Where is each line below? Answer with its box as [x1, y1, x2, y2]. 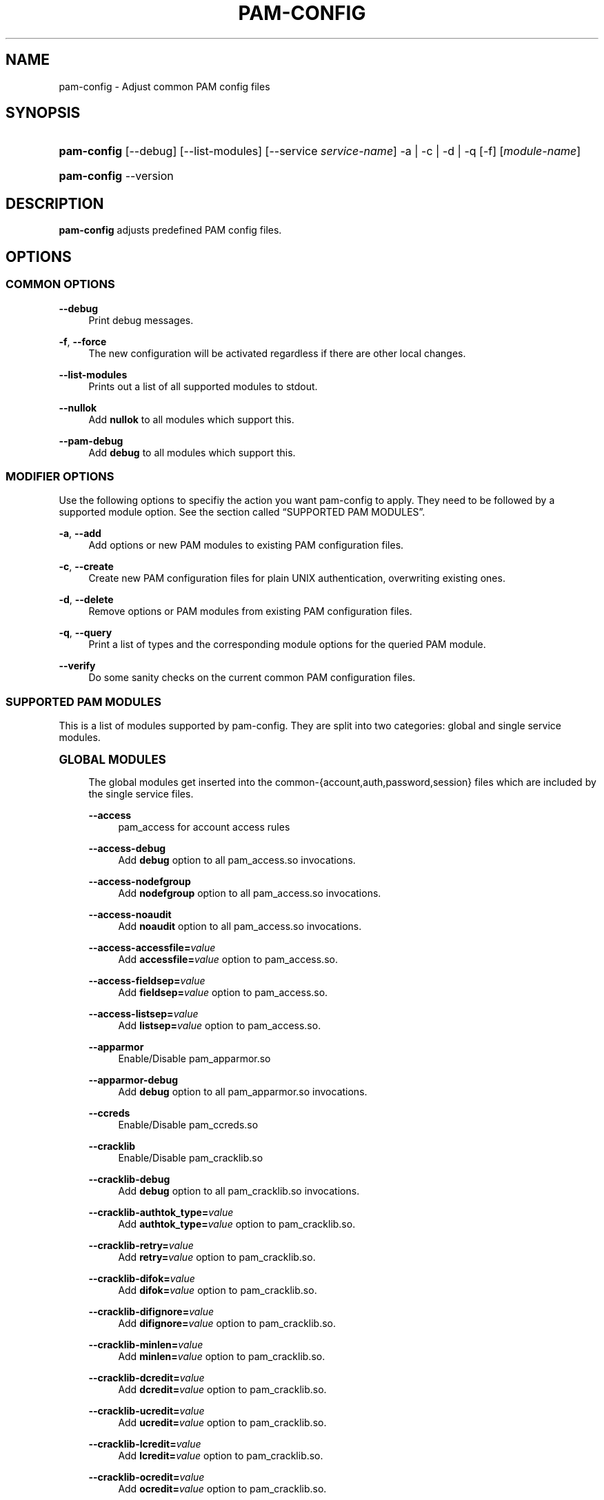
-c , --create [59, 560, 114, 573]
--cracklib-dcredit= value [88, 1372, 205, 1384]
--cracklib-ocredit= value [88, 1471, 205, 1483]
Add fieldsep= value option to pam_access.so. [118, 986, 328, 998]
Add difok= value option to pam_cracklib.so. [118, 1284, 317, 1296]
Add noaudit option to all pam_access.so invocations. [118, 920, 362, 932]
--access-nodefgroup [88, 875, 191, 887]
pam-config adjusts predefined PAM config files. [59, 224, 282, 236]
